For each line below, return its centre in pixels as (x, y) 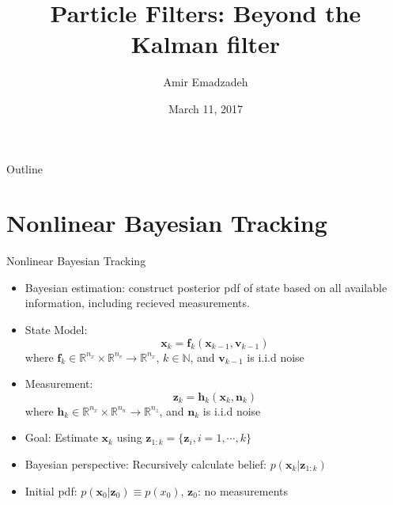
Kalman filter (206, 44)
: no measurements (243, 490)
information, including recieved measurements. (137, 303)
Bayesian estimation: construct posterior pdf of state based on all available (206, 287)
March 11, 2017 (206, 108)
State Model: (56, 329)
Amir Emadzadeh (206, 82)
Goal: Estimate (61, 437)
